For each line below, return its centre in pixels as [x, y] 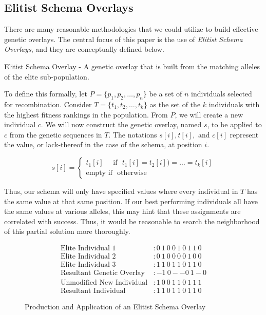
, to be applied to [234, 124]
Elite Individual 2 [88, 256]
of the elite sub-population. [47, 76]
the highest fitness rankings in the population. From [86, 114]
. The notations [133, 134]
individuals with [234, 104]
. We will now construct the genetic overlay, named [121, 124]
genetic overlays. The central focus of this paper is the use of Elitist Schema [123, 39]
